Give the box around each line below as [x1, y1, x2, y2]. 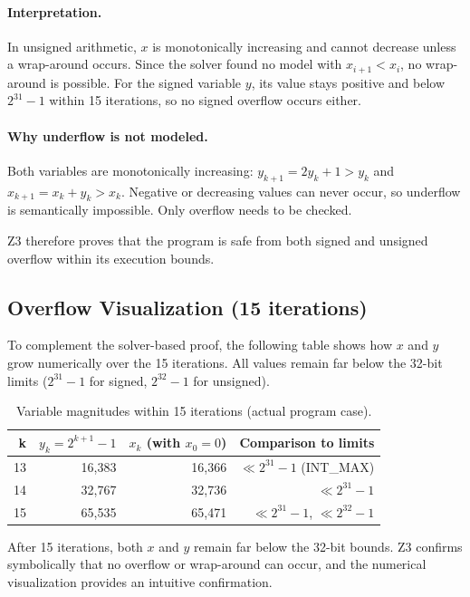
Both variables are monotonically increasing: [7, 160, 254, 179]
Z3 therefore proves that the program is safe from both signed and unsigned [7, 231, 428, 250]
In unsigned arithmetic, [7, 36, 137, 55]
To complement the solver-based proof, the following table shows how [7, 335, 393, 354]
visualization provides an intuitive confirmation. [7, 572, 273, 591]
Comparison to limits [239, 433, 375, 452]
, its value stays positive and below [251, 72, 446, 91]
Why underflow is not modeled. [7, 126, 208, 145]
